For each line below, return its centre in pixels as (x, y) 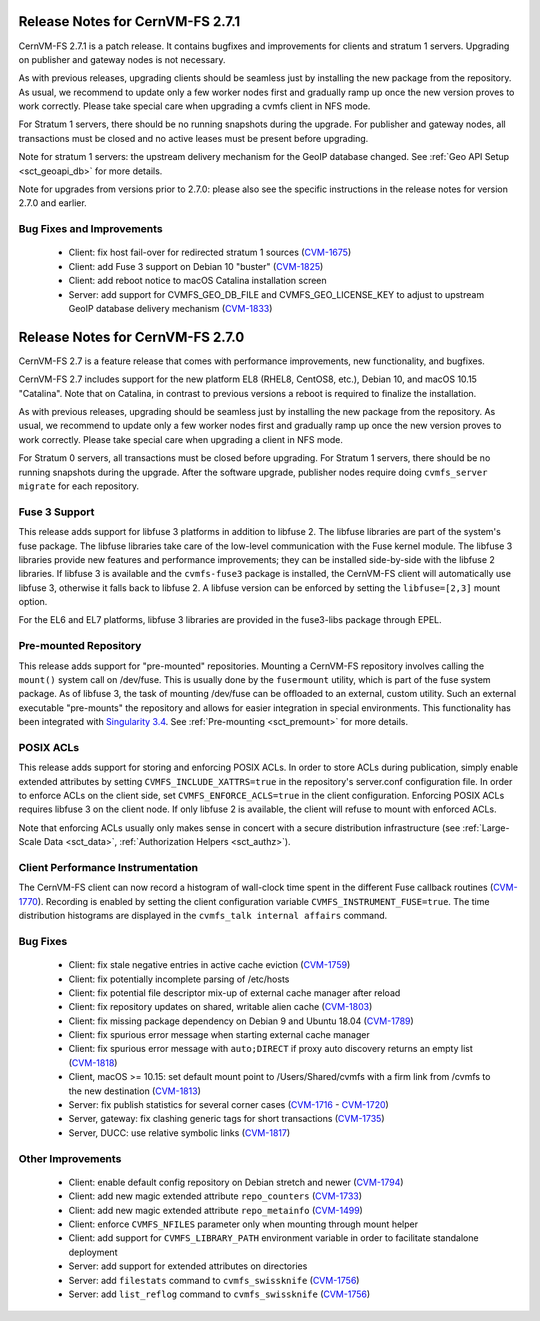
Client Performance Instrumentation (108, 868)
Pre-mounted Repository (80, 646)
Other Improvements (70, 1158)
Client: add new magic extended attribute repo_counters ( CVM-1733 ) (215, 1196)
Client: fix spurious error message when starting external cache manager (219, 1035)
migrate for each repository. (79, 486)
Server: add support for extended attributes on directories (188, 1266)
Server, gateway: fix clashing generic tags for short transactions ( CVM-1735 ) (226, 1119)
